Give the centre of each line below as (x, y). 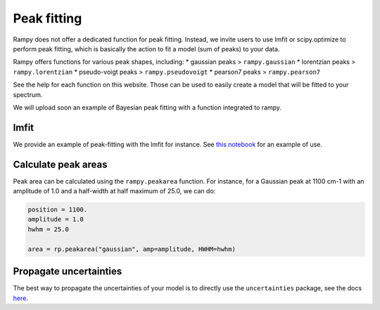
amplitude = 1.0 (56, 219)
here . (20, 298)
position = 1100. (58, 210)
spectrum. (28, 94)
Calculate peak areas (60, 164)
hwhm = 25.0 (49, 229)
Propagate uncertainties (68, 272)
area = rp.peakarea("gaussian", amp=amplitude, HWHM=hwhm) (132, 249)
